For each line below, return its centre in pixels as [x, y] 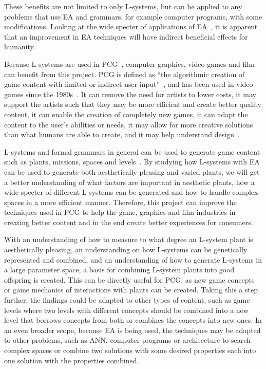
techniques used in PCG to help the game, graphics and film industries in [120, 212]
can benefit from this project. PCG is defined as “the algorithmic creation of [125, 74]
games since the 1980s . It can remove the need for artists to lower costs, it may [130, 94]
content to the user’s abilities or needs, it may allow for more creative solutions [129, 124]
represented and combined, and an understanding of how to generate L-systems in [133, 259]
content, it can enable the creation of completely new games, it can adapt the [126, 114]
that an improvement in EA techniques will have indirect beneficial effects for [126, 36]
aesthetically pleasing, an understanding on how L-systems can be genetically [126, 250]
